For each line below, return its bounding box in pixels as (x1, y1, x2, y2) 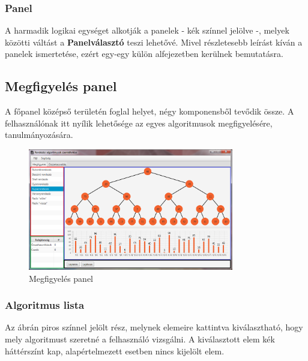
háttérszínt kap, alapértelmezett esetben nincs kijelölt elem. (5, 344, 225, 357)
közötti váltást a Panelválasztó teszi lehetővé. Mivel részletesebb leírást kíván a (5, 35, 303, 48)
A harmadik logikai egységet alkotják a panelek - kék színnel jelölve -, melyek (5, 24, 289, 37)
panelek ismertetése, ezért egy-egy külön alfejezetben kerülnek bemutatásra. (5, 47, 283, 60)
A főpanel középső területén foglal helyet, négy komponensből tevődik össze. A (5, 105, 294, 118)
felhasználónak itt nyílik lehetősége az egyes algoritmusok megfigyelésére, (5, 116, 273, 129)
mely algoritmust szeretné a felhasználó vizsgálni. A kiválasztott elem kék (5, 333, 275, 345)
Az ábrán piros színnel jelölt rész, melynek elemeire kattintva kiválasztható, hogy (5, 321, 303, 333)
